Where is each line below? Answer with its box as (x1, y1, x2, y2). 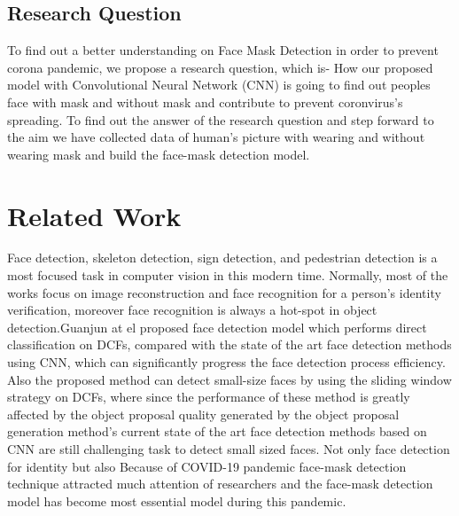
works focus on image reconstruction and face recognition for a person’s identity (7, 283, 441, 301)
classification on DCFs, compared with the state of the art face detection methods (7, 335, 452, 354)
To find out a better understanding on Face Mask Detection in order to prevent (7, 41, 439, 59)
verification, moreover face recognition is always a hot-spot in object (7, 301, 377, 319)
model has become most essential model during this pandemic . (7, 491, 346, 510)
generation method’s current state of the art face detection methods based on (7, 422, 427, 441)
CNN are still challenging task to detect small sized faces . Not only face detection (7, 440, 450, 458)
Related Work (7, 197, 182, 233)
